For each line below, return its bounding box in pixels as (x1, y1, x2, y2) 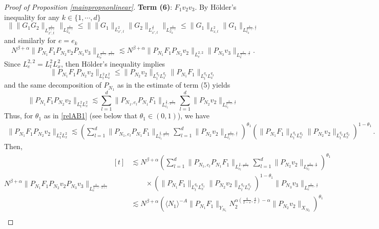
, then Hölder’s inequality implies (60, 58, 165, 69)
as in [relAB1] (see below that (44, 110, 138, 121)
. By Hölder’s (195, 2, 237, 12)
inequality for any (4, 11, 60, 22)
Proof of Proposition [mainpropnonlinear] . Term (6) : (4, 2, 173, 12)
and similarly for (4, 35, 56, 46)
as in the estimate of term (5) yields (117, 79, 230, 90)
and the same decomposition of (4, 79, 101, 90)
